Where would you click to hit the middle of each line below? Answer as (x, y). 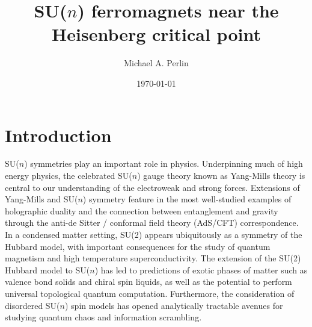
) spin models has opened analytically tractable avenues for (174, 305)
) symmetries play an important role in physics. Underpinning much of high (164, 163)
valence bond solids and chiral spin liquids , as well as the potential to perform (148, 282)
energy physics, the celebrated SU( (69, 176)
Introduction (58, 135)
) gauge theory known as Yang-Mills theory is (221, 176)
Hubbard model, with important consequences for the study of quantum (138, 246)
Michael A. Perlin (156, 63)
